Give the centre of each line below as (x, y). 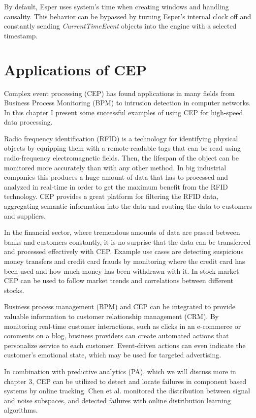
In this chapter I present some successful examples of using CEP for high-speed (124, 112)
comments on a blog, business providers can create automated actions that (116, 336)
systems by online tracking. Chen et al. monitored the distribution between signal (127, 391)
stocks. (14, 290)
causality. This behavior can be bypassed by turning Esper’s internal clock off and (128, 16)
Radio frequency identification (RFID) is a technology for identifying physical (121, 138)
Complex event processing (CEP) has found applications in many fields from (119, 93)
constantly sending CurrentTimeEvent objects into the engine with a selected (120, 26)
